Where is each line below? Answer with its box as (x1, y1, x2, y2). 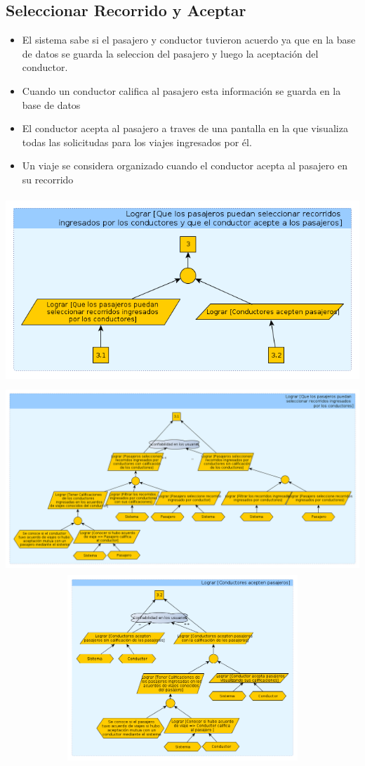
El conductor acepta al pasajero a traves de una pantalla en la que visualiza (22, 121, 348, 136)
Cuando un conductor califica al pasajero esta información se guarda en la (22, 83, 341, 98)
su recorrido (22, 171, 74, 186)
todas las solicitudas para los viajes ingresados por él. (22, 134, 252, 149)
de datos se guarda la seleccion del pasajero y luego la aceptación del (22, 46, 319, 60)
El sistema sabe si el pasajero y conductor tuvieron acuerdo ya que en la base (22, 32, 356, 47)
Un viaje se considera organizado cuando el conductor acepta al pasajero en (22, 158, 347, 173)
